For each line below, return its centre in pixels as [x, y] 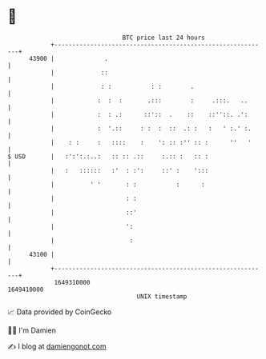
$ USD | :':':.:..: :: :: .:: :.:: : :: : [108, 156]
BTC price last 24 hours [163, 38]
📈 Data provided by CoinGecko [60, 312]
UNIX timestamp [162, 296]
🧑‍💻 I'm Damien [32, 330]
